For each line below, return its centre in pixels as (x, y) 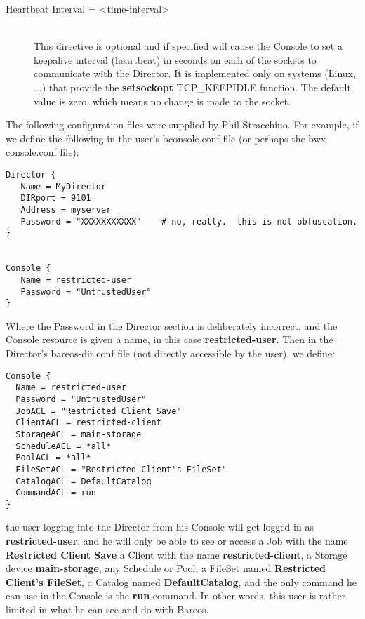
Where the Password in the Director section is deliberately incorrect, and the (172, 325)
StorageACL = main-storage (79, 434)
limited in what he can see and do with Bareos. (107, 610)
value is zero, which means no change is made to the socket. (162, 101)
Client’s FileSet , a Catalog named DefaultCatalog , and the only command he (181, 581)
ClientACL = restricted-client (88, 423)
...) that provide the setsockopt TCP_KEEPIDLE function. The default (192, 87)
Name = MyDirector (64, 186)
